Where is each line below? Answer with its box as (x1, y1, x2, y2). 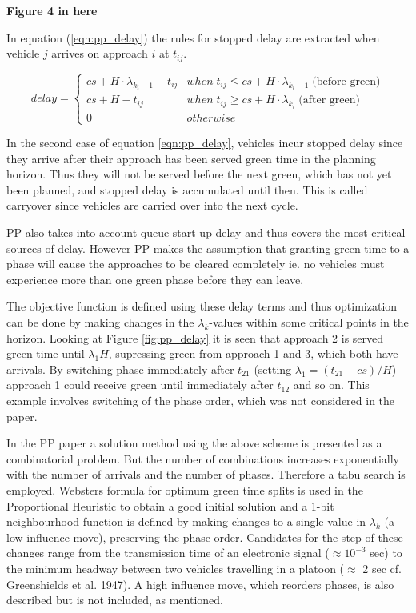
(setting (254, 360, 292, 377)
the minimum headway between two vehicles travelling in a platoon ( (6, 559, 345, 576)
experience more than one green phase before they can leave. (6, 270, 304, 287)
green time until (6, 345, 85, 362)
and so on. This (293, 376, 370, 393)
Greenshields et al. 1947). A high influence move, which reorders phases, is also (6, 575, 394, 592)
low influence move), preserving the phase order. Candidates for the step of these (6, 528, 403, 545)
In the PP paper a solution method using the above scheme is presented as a (6, 435, 382, 451)
